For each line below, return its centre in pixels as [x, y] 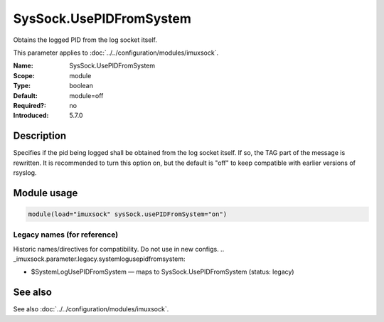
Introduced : [31, 116]
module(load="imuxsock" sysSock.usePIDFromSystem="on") [128, 214]
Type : [22, 86]
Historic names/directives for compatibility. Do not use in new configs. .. [119, 249]
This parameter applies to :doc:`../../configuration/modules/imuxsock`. [116, 53]
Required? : [30, 105]
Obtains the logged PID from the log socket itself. [85, 40]
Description [40, 136]
